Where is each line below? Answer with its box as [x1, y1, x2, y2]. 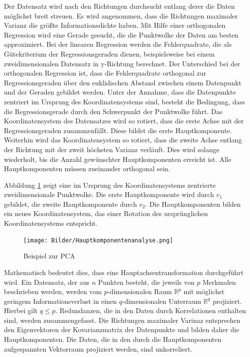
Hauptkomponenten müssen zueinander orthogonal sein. [4, 163, 170, 174]
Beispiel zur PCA [23, 251, 75, 261]
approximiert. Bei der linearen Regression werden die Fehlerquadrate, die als [4, 39, 232, 49]
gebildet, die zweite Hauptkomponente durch [4, 198, 137, 209]
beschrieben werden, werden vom [4, 286, 102, 297]
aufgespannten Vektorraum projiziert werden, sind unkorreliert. [4, 343, 193, 354]
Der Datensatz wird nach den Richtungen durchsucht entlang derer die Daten [4, 1, 235, 11]
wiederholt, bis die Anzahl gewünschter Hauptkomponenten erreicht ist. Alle [4, 154, 232, 164]
